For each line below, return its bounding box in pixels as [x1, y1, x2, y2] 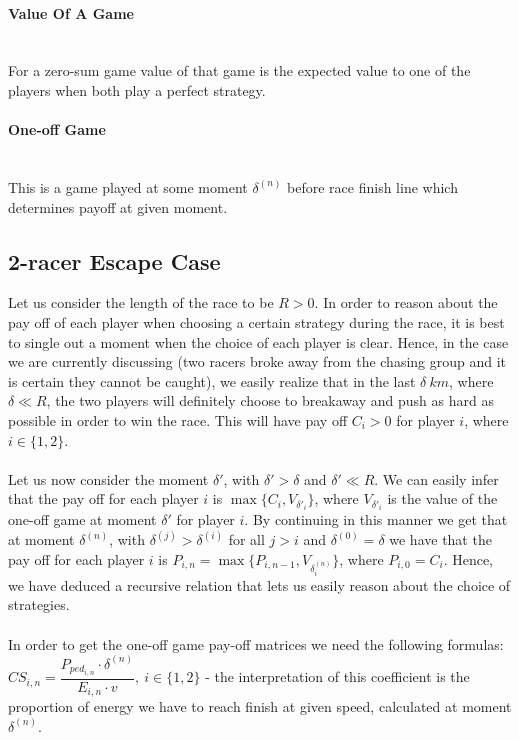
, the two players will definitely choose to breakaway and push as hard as [46, 390, 494, 411]
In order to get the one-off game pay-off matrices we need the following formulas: [8, 633, 504, 654]
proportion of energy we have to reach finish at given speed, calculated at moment [8, 696, 512, 717]
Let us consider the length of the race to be [8, 292, 274, 313]
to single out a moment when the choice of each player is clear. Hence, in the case [8, 331, 509, 352]
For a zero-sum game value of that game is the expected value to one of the [8, 60, 471, 81]
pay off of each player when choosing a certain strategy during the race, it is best [8, 311, 505, 332]
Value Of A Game [8, 2, 134, 23]
